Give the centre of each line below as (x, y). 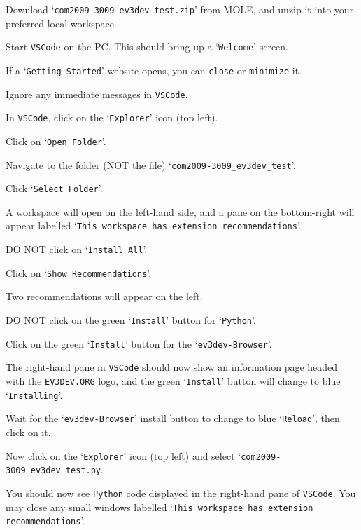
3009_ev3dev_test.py (54, 471)
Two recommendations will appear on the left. (104, 296)
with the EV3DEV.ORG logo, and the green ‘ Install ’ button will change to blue (173, 380)
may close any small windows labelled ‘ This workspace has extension (160, 507)
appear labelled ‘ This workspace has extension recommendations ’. (154, 225)
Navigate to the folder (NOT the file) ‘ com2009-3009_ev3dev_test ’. (151, 164)
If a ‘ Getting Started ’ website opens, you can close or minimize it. (154, 70)
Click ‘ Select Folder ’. (54, 188)
